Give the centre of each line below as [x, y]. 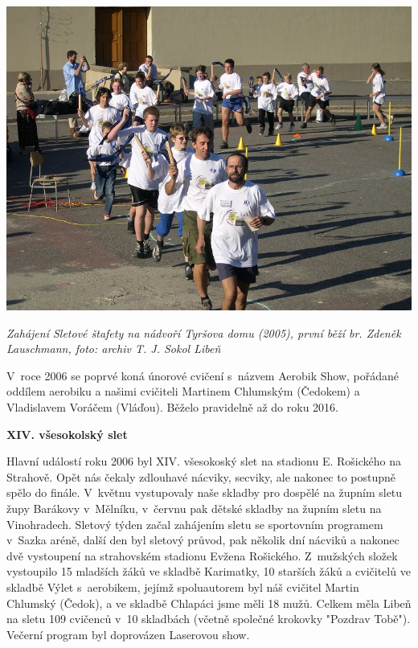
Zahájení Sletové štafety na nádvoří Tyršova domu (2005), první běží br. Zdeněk [204, 332]
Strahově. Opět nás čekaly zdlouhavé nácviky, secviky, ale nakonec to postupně [201, 476]
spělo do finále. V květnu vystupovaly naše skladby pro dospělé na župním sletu [205, 492]
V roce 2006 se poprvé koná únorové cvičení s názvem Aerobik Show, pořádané [203, 375]
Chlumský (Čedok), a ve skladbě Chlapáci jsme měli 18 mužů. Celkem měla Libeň [209, 603]
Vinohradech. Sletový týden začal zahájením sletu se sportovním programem [195, 524]
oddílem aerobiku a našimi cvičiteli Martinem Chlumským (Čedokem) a [183, 391]
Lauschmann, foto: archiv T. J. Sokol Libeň [114, 349]
